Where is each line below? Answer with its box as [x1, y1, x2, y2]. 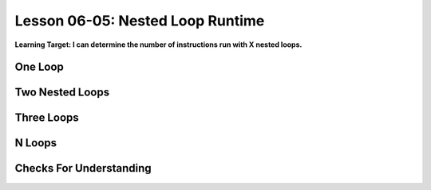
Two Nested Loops [14, 86, 110, 99]
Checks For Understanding [14, 161, 152, 175]
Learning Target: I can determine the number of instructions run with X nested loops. [14, 40, 302, 49]
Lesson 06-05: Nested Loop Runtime [14, 12, 265, 29]
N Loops [14, 136, 57, 150]
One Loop [14, 60, 64, 74]
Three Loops [14, 111, 79, 125]
